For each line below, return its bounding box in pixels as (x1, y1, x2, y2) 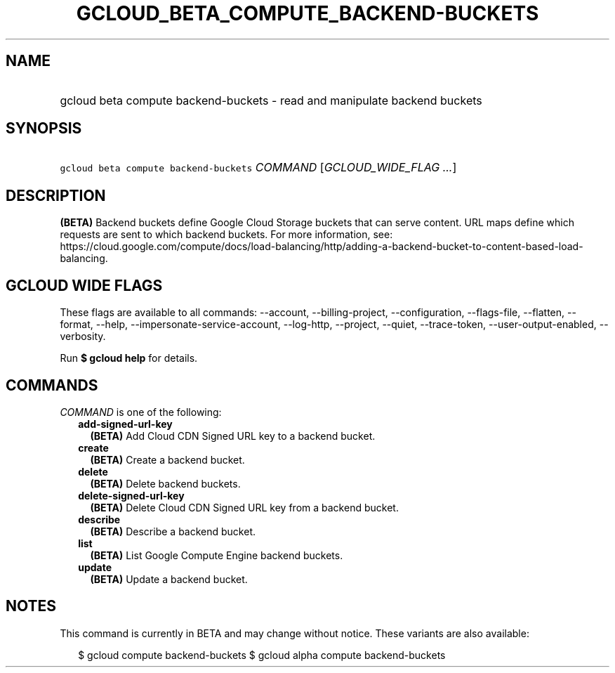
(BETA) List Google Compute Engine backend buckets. (90, 549, 343, 561)
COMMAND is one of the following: (60, 405, 222, 418)
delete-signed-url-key (78, 489, 185, 502)
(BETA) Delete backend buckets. (90, 477, 241, 490)
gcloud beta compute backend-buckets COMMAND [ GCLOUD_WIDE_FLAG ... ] (60, 160, 457, 175)
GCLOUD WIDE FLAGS (6, 276, 163, 294)
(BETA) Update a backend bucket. (90, 573, 248, 585)
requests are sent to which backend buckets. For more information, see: (60, 228, 393, 241)
